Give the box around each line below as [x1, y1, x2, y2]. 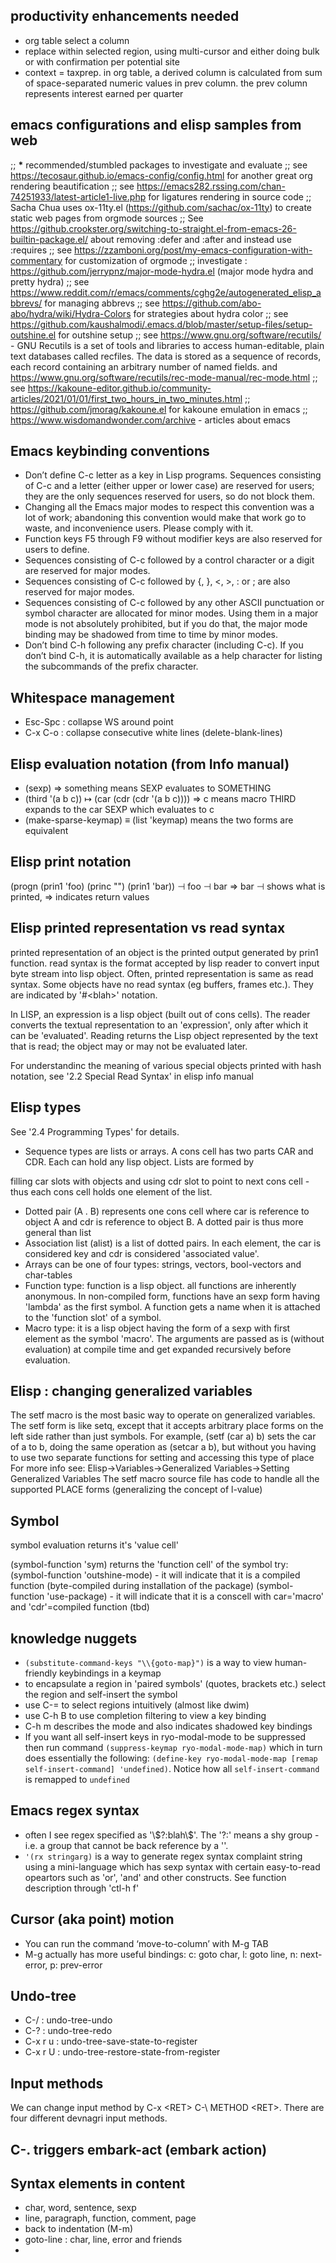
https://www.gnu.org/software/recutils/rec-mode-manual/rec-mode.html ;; [10, 371, 318, 383]
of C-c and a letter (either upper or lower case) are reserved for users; [24, 480, 315, 492]
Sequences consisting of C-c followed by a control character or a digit [24, 554, 315, 566]
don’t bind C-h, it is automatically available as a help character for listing [24, 650, 323, 662]
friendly [24, 1667, 58, 1679]
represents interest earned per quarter [24, 87, 184, 99]
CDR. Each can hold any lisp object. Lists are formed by [24, 1155, 255, 1168]
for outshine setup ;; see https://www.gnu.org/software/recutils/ [58, 329, 322, 341]
